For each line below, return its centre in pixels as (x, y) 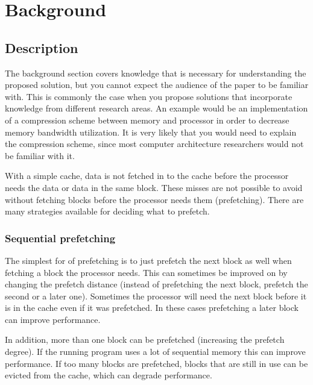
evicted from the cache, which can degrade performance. (109, 375)
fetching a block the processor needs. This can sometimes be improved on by (146, 272)
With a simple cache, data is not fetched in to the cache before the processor (147, 176)
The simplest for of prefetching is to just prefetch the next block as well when (148, 260)
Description (42, 47)
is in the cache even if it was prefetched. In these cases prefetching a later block (152, 308)
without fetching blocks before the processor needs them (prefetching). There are (154, 199)
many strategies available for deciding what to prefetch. (107, 211)
